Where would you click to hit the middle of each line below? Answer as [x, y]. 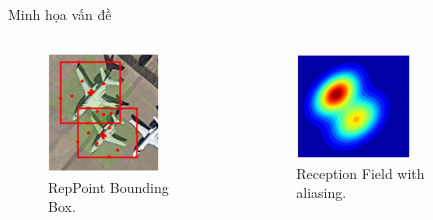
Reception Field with [360, 172]
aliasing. [321, 192]
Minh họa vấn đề [60, 14]
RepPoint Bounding [108, 186]
